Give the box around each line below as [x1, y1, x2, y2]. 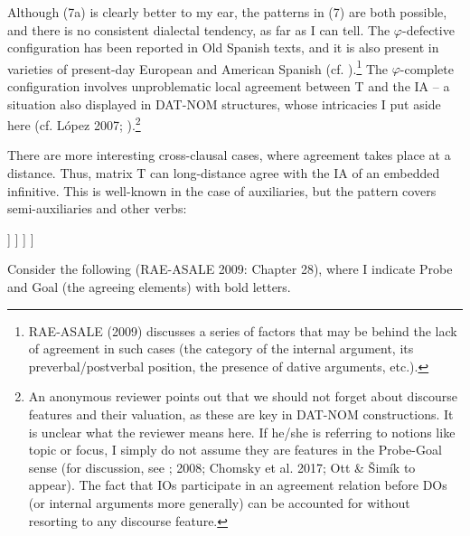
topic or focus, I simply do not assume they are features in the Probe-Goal [28, 440, 442, 459]
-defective [401, 20, 455, 39]
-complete [399, 59, 454, 78]
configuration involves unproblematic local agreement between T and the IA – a [7, 77, 450, 96]
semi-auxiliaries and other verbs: [7, 199, 187, 218]
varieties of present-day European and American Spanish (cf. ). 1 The [7, 56, 389, 78]
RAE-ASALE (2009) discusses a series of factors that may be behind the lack [28, 321, 457, 340]
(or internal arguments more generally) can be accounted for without [28, 493, 410, 512]
